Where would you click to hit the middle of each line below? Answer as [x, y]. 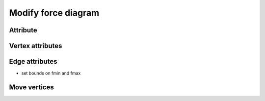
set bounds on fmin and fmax [51, 73]
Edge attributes [33, 62]
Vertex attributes [36, 46]
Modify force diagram [54, 13]
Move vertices [31, 87]
